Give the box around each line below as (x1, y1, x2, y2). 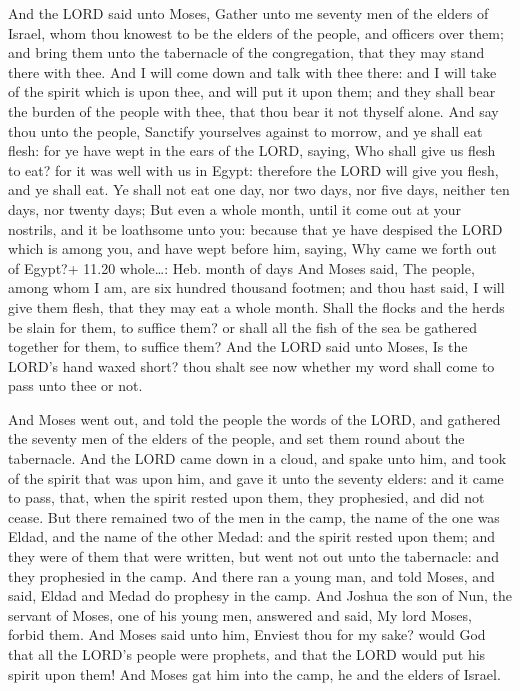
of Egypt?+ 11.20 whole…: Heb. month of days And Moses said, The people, (8, 257, 475, 278)
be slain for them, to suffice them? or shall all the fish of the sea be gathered (8, 316, 478, 337)
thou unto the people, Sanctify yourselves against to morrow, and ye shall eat (8, 120, 483, 141)
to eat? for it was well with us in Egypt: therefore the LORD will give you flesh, (8, 159, 499, 180)
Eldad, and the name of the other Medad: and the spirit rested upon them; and (8, 526, 496, 547)
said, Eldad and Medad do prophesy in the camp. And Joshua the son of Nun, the (8, 585, 513, 606)
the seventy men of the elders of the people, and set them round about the (8, 428, 465, 449)
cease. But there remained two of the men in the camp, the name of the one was (8, 506, 500, 527)
